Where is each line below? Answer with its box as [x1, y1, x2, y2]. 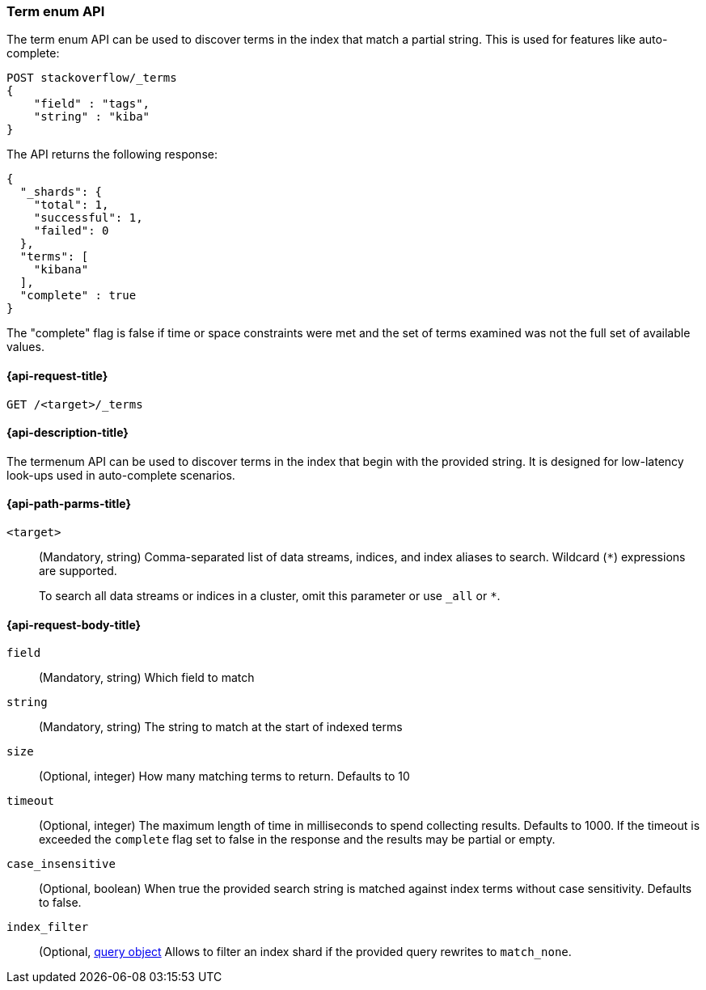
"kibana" [33, 263, 89, 277]
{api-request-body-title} [6, 617, 142, 632]
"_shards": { [19, 185, 103, 199]
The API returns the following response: [6, 147, 218, 162]
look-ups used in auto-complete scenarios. [6, 467, 235, 482]
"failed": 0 [33, 224, 109, 238]
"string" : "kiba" [33, 110, 150, 124]
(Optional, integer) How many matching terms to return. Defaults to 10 [39, 769, 410, 784]
